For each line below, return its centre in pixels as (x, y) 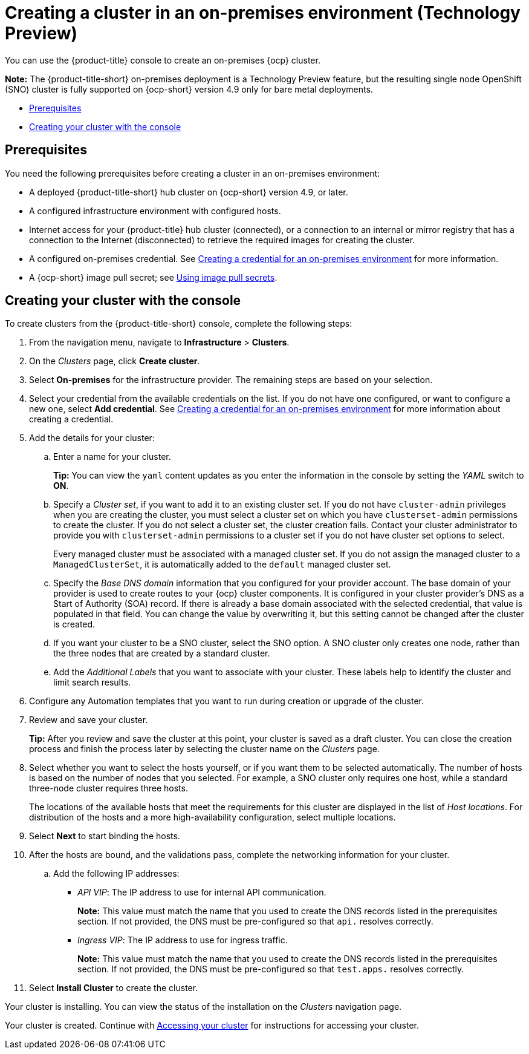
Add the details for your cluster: (92, 438)
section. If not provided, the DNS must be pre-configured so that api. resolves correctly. (255, 921)
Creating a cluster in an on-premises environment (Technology (263, 13)
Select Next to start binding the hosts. (105, 836)
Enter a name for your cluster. (112, 457)
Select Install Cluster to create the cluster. (114, 988)
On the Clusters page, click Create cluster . (115, 361)
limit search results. (92, 682)
